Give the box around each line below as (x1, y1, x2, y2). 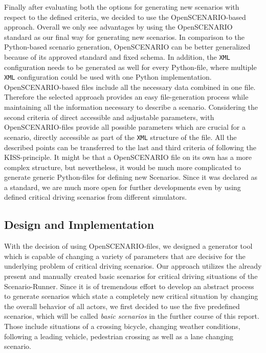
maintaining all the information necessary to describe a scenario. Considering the (4, 102, 258, 112)
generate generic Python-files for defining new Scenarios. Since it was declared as (4, 172, 257, 182)
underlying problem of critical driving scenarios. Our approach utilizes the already (4, 261, 262, 271)
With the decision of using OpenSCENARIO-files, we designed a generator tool (4, 241, 253, 251)
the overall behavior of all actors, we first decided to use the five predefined (4, 300, 240, 311)
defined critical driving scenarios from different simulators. (4, 192, 187, 202)
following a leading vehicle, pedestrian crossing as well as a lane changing (4, 331, 234, 341)
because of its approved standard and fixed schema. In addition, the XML (4, 51, 230, 62)
